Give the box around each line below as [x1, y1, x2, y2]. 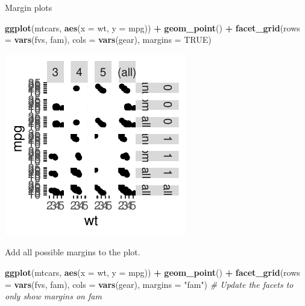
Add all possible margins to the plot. [5, 246, 140, 258]
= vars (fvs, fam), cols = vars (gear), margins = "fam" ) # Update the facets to [5, 278, 294, 290]
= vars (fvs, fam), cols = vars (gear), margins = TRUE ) [5, 33, 212, 46]
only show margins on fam [5, 290, 102, 302]
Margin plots [5, 1, 52, 13]
